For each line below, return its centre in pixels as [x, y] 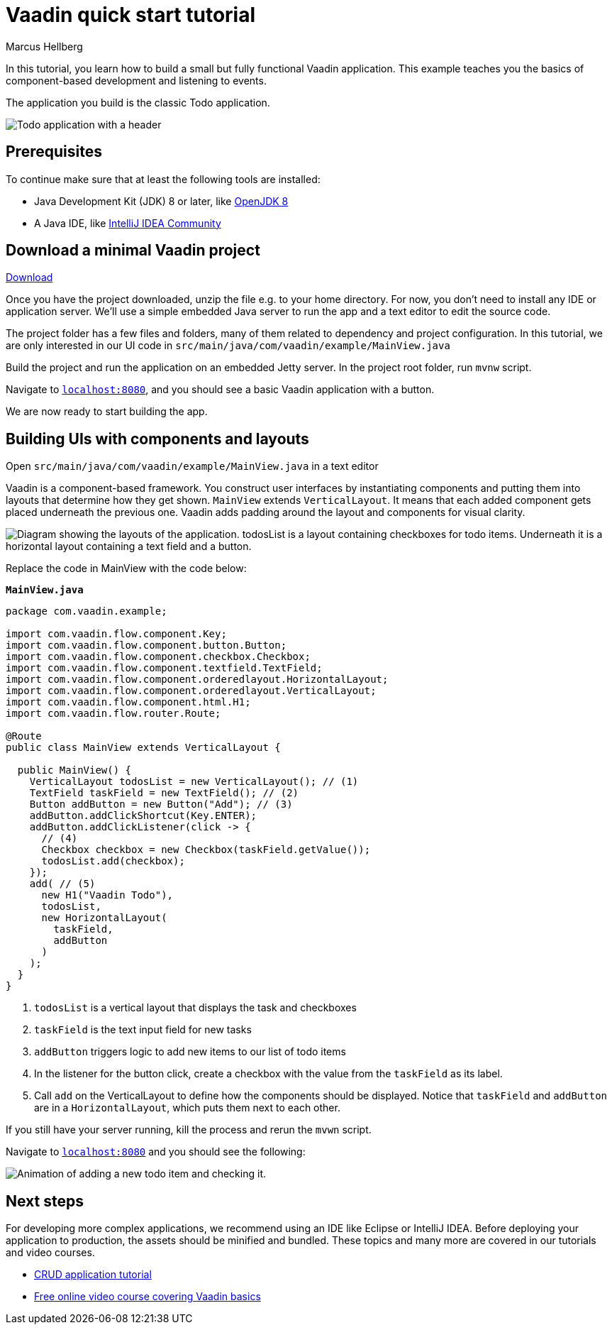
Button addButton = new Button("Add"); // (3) [161, 804]
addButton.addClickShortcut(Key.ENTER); [143, 816]
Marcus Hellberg [44, 46]
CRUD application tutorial [93, 1275]
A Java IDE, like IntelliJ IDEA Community [128, 223]
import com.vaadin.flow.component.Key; [116, 634]
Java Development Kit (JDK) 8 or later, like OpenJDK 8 [161, 201]
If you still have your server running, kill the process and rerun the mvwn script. [189, 1130]
